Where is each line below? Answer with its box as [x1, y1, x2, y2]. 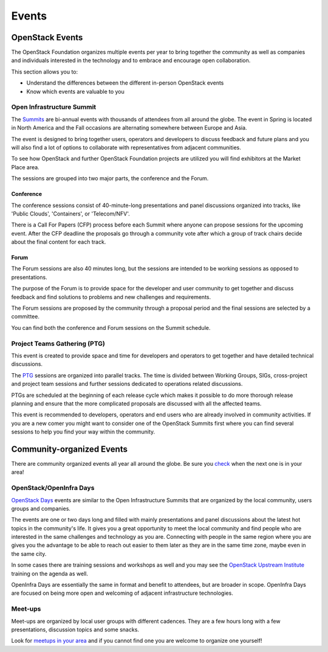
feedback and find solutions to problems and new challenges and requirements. [11, 293, 211, 301]
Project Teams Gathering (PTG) [11, 339, 106, 348]
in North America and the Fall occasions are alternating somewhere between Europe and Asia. [11, 124, 247, 131]
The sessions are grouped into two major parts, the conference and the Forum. [11, 175, 209, 182]
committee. [11, 313, 39, 320]
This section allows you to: [11, 68, 78, 75]
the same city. [11, 550, 47, 557]
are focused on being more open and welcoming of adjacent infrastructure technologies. [11, 589, 233, 597]
